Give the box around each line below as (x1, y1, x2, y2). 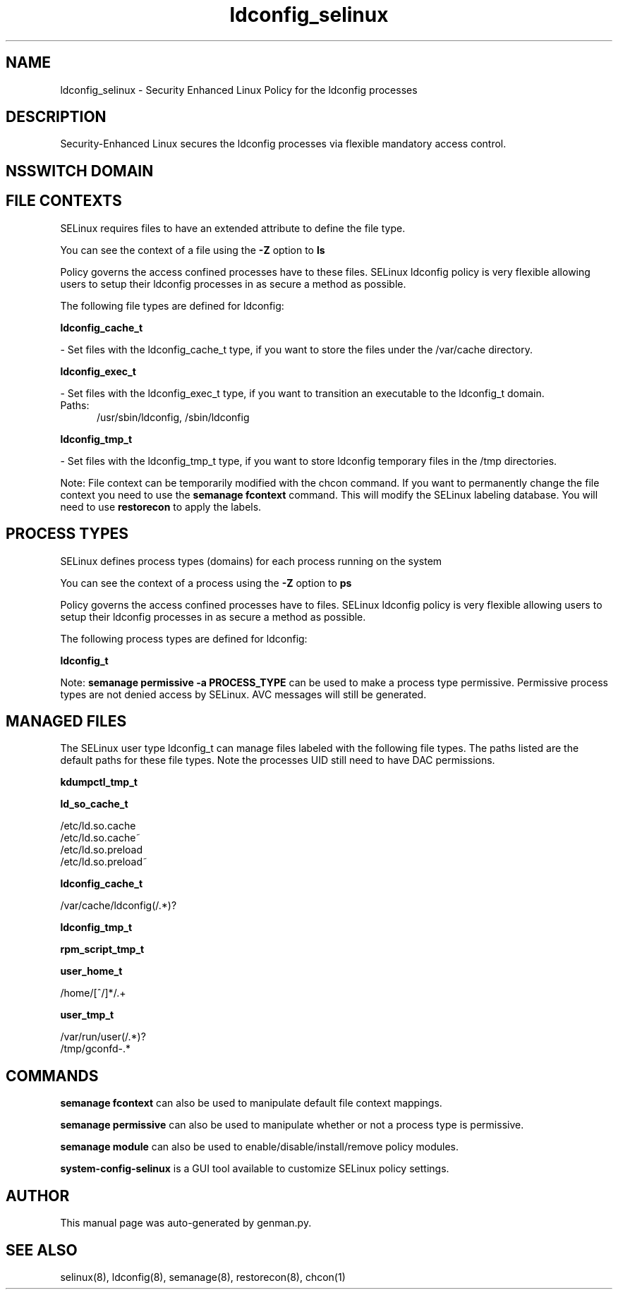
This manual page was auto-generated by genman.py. (60, 1217, 312, 1229)
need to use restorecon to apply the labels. (60, 500, 262, 513)
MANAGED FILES (6, 712, 127, 730)
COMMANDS (6, 1066, 99, 1085)
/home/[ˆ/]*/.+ (60, 987, 126, 999)
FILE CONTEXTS (6, 192, 122, 210)
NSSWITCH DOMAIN (6, 162, 154, 180)
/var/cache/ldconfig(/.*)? (60, 899, 177, 912)
